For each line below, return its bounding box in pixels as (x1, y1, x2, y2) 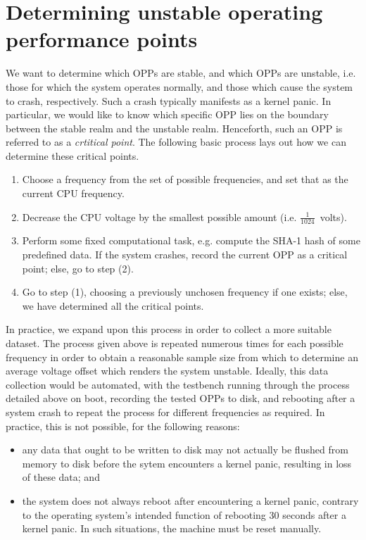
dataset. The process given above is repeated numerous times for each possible (6, 336, 343, 351)
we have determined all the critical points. (22, 298, 204, 313)
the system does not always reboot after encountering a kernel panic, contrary (22, 493, 359, 508)
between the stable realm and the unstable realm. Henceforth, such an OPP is (6, 120, 343, 135)
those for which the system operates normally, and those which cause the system (6, 79, 353, 94)
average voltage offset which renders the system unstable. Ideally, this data (6, 363, 329, 378)
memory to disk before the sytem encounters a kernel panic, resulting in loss (22, 456, 352, 470)
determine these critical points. (6, 148, 139, 163)
